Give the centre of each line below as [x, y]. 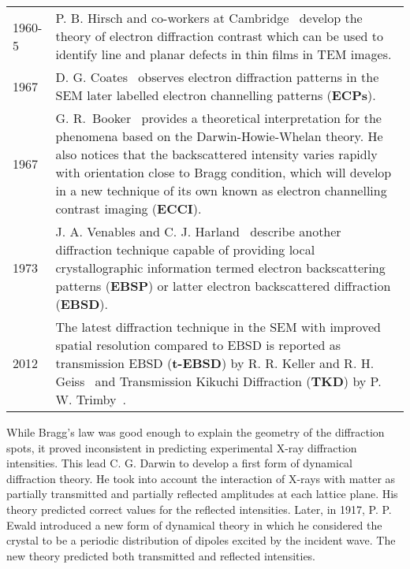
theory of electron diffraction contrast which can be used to [219, 36]
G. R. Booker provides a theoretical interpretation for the [218, 118]
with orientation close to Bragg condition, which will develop [224, 172]
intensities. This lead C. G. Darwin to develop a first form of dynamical [179, 463]
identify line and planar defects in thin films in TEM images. [224, 54]
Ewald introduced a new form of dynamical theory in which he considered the [194, 524]
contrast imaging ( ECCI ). [129, 208]
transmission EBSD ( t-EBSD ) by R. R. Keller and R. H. [215, 363]
